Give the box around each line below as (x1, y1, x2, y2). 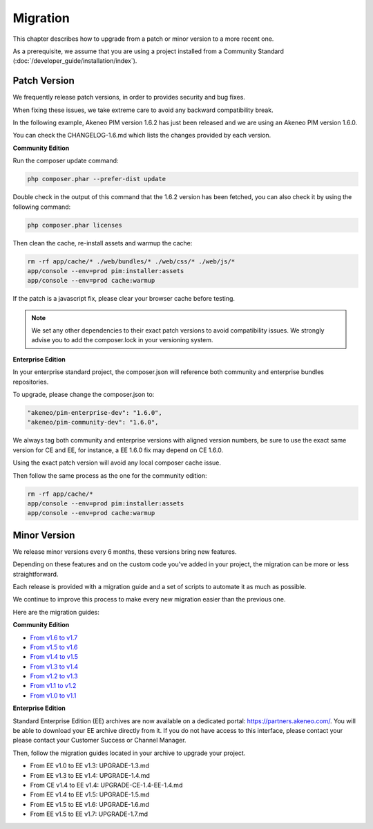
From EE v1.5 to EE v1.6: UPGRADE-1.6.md (30, 800, 150, 808)
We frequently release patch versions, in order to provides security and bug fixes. (12, 93, 245, 102)
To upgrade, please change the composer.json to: (12, 391, 155, 398)
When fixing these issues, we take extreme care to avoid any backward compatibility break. (12, 106, 274, 114)
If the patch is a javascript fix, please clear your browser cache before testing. (12, 295, 235, 303)
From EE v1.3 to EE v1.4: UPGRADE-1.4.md (30, 771, 150, 779)
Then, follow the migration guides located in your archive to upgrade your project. (12, 749, 246, 757)
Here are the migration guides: (12, 608, 100, 616)
